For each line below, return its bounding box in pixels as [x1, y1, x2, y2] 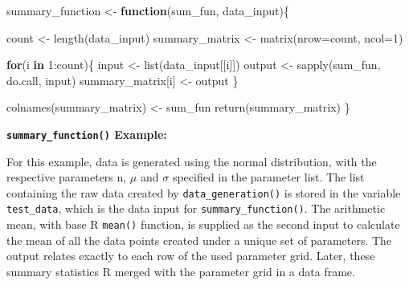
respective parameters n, [6, 169, 127, 185]
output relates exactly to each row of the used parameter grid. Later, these [6, 247, 375, 264]
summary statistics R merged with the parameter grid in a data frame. [6, 263, 355, 279]
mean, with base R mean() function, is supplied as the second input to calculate [6, 216, 400, 233]
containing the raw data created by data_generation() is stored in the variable [6, 184, 401, 201]
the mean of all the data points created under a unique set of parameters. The [6, 231, 392, 248]
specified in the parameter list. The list [172, 169, 365, 185]
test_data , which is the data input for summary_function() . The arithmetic [6, 200, 386, 217]
